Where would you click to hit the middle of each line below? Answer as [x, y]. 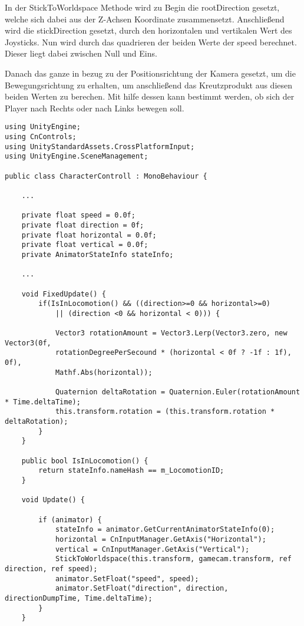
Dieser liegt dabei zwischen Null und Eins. [81, 53]
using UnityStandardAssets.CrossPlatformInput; [100, 146]
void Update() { [53, 500]
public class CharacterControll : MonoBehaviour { [106, 176]
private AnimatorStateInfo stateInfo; [98, 254]
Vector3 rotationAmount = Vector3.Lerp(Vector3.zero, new [171, 333]
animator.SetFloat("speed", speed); [127, 579]
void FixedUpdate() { [64, 294]
